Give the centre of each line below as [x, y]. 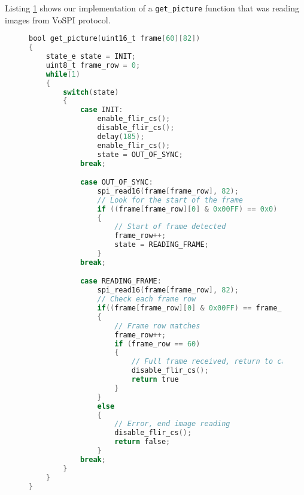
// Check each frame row [147, 299]
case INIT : [101, 110]
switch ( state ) [91, 92]
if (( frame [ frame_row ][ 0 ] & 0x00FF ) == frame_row [196, 308]
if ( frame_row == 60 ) [157, 344]
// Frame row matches [157, 326]
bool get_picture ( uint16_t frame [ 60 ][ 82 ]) [115, 39]
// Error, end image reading [172, 424]
